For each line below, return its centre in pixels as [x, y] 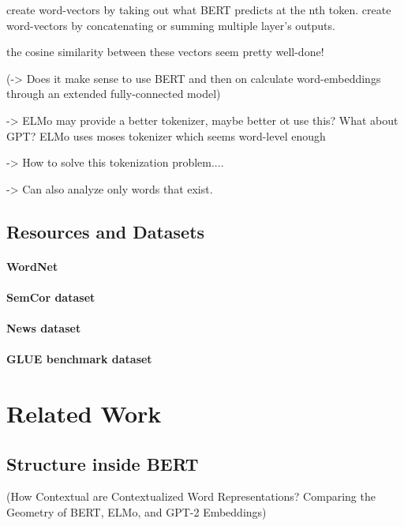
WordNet [32, 266]
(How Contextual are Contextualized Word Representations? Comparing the [191, 496]
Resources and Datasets [106, 231]
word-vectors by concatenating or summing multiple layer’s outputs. [171, 25]
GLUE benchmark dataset [79, 359]
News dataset [44, 328]
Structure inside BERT [103, 463]
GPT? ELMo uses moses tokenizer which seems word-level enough [166, 135]
